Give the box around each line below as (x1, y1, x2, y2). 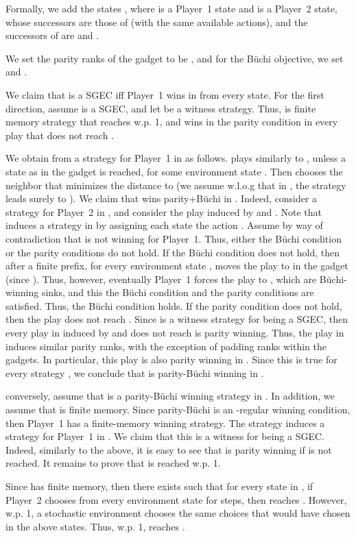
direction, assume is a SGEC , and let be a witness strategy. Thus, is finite (5, 101, 316, 115)
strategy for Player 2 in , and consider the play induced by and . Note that (5, 204, 322, 219)
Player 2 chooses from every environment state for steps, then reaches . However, (5, 492, 347, 506)
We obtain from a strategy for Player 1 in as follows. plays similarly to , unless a (5, 151, 346, 165)
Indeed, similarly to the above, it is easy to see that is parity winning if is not (5, 442, 332, 456)
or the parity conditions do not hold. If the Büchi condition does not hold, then (5, 245, 340, 259)
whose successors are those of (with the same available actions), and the (5, 14, 308, 29)
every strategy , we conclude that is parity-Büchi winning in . (5, 365, 264, 380)
